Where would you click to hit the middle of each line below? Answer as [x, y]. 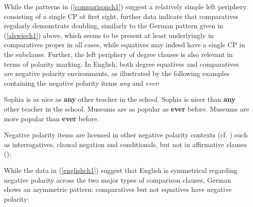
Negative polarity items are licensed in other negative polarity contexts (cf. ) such [126, 135]
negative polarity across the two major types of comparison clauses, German [117, 179]
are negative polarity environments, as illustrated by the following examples [117, 73]
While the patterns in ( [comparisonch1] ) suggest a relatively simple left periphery [125, 6]
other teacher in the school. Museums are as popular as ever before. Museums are [126, 108]
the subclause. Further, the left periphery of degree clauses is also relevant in [118, 54]
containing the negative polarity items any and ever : [82, 83]
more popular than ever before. [51, 118]
